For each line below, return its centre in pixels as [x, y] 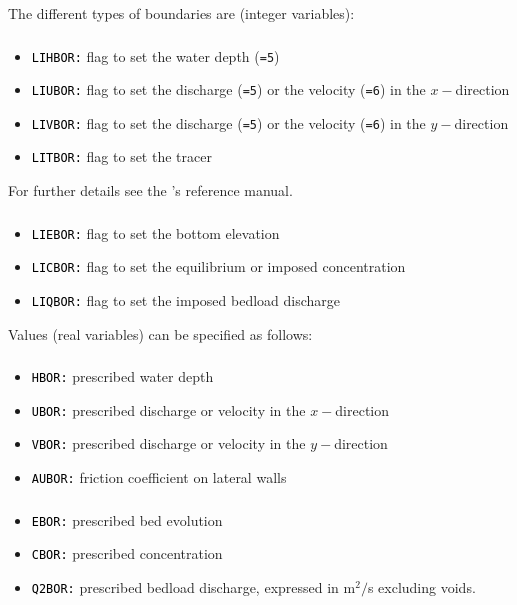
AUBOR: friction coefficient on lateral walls [159, 477]
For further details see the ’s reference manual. [150, 190]
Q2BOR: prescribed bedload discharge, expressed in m [193, 587]
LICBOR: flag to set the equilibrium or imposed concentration [218, 266]
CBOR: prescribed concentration [127, 553]
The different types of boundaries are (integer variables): [181, 13]
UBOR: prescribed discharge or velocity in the [168, 409]
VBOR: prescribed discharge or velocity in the [168, 443]
